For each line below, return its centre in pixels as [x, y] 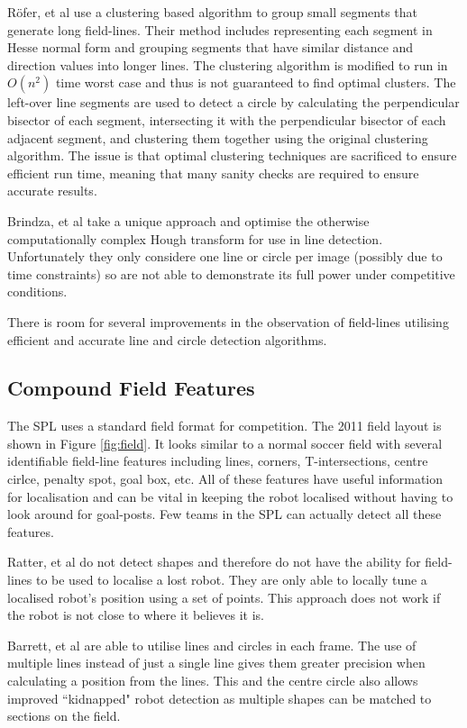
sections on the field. [64, 716]
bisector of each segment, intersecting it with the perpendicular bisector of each [227, 119]
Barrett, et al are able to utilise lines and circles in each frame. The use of [212, 645]
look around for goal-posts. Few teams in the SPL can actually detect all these [224, 514]
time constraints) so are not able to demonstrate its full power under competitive [231, 273]
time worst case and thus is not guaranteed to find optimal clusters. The [256, 82]
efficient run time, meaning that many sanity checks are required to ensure [213, 173]
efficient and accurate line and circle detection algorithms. [167, 339]
